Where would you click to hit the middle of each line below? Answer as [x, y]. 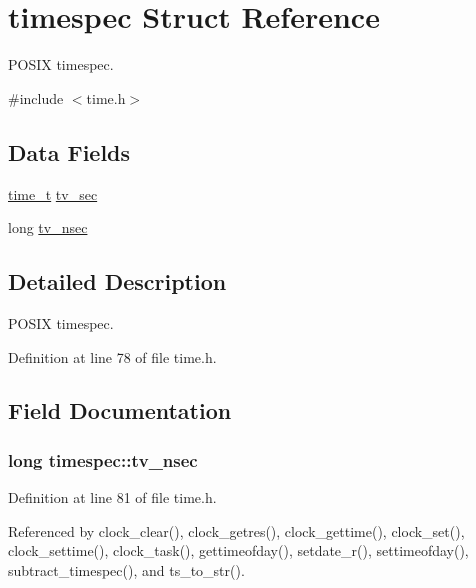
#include [36, 97]
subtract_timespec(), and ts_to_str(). [126, 569]
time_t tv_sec [53, 193]
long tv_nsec [48, 227]
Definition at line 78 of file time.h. [112, 356]
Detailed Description [117, 281]
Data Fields [69, 151]
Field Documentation [120, 410]
